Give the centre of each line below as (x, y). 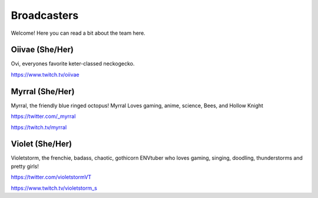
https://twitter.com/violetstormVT (51, 177)
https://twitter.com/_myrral (43, 116)
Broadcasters (45, 15)
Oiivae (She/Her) (42, 50)
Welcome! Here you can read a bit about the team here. (78, 33)
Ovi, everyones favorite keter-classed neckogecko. (73, 64)
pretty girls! (25, 166)
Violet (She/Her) (42, 144)
